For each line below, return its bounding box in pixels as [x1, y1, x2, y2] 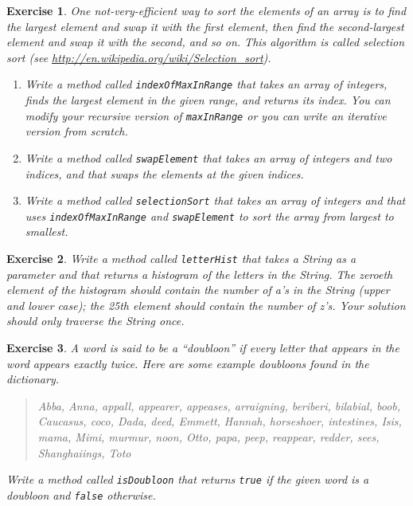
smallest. [25, 223, 68, 240]
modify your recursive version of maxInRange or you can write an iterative [25, 107, 387, 124]
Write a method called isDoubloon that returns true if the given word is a [6, 471, 369, 488]
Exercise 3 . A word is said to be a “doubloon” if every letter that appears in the [6, 339, 399, 356]
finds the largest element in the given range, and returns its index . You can [25, 92, 391, 108]
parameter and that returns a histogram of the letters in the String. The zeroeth [6, 265, 393, 282]
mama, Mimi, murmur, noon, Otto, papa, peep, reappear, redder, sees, [37, 429, 380, 445]
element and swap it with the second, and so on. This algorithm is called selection [6, 33, 405, 50]
